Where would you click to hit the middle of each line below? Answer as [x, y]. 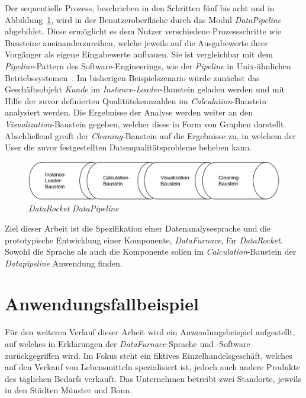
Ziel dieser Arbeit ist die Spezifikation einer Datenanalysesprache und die [138, 228]
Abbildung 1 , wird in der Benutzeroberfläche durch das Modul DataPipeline [143, 19]
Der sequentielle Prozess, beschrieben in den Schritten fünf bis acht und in [140, 8]
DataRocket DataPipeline [74, 208]
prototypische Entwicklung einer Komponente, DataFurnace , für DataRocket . [144, 240]
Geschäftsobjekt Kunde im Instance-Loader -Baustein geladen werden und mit [145, 89]
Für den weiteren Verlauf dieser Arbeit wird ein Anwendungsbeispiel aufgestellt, [150, 332]
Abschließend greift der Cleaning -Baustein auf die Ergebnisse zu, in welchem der [151, 135]
